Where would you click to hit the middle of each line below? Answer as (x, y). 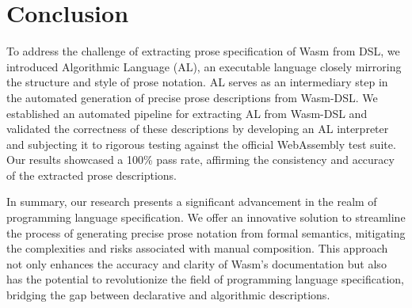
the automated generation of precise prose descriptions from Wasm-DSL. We (192, 97)
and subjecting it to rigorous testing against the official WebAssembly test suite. (201, 144)
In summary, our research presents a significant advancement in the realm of (192, 202)
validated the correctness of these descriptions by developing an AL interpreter (198, 129)
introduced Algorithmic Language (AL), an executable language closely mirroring (204, 66)
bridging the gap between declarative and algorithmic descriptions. (168, 295)
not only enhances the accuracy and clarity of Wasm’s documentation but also (196, 263)
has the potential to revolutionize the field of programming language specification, (205, 279)
